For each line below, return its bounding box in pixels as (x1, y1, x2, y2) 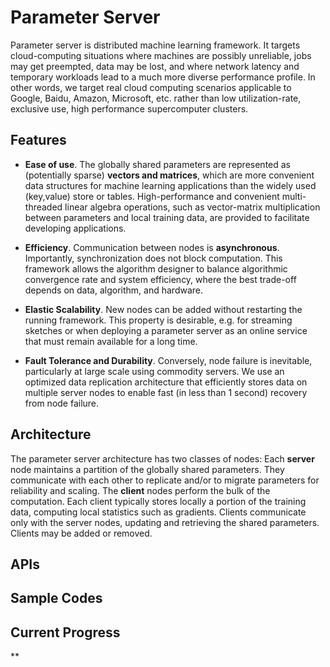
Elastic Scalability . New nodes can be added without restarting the (24, 303, 303, 315)
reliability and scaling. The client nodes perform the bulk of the (10, 484, 271, 496)
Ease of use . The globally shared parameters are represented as (24, 158, 292, 170)
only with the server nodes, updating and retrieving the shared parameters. (10, 516, 320, 528)
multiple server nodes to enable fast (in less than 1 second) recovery (24, 386, 308, 398)
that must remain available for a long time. (24, 335, 198, 347)
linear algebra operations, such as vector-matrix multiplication (64, 201, 321, 213)
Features (10, 132, 67, 149)
